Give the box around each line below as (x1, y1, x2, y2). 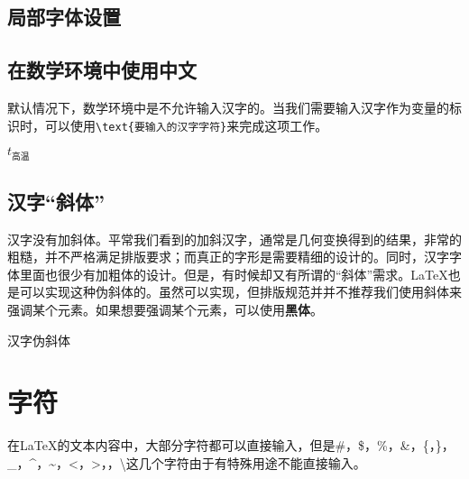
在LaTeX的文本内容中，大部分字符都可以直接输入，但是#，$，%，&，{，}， (7, 436, 455, 455)
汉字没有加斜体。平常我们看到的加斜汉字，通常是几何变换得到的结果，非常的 (7, 229, 462, 248)
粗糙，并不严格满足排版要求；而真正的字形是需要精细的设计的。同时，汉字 (7, 247, 449, 266)
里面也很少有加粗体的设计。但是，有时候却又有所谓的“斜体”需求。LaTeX (19, 264, 448, 283)
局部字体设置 (7, 3, 121, 31)
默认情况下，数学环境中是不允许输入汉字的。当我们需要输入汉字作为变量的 (7, 97, 449, 116)
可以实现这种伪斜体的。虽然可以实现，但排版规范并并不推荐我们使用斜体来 (19, 282, 462, 301)
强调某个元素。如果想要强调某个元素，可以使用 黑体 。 (7, 300, 323, 318)
